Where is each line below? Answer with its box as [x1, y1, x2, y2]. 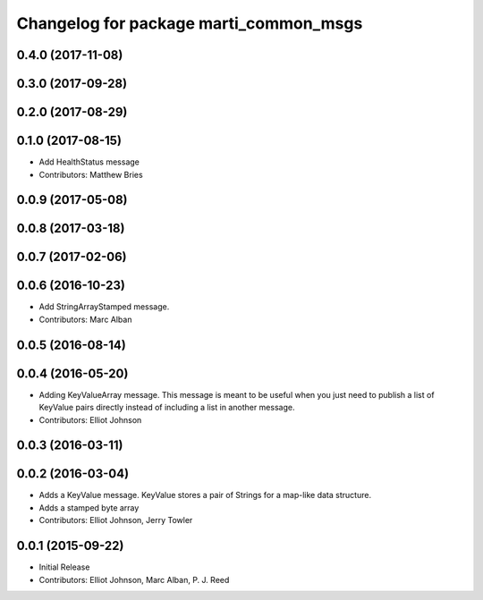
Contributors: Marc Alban [38, 314, 132, 325]
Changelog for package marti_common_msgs [16, 13, 363, 33]
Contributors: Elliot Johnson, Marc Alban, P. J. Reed [38, 574, 230, 585]
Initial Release [38, 562, 90, 572]
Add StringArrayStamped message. [38, 301, 170, 312]
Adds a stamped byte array [38, 502, 140, 513]
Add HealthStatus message [38, 156, 140, 167]
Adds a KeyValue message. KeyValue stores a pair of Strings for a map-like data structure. [38, 490, 371, 501]
